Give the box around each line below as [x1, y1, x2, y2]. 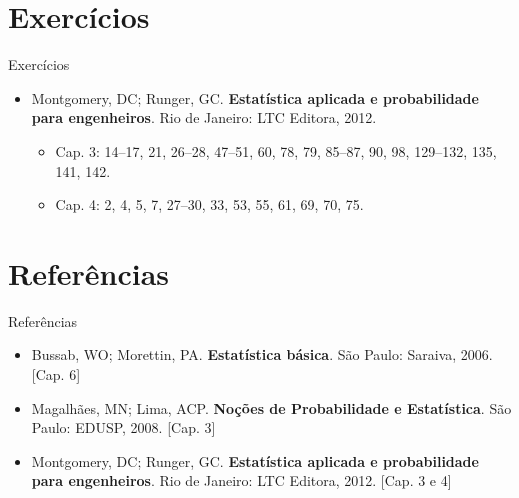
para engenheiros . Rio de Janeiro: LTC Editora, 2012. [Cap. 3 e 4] [31, 470, 452, 491]
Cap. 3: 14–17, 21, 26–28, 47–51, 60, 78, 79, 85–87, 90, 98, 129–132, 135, [55, 140, 497, 161]
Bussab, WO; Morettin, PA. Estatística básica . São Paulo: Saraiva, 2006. [31, 344, 493, 365]
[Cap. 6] [31, 364, 81, 384]
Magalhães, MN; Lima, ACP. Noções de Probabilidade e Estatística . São [31, 397, 512, 418]
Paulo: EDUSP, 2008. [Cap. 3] [31, 417, 216, 438]
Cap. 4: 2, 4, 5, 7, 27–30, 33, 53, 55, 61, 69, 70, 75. [55, 194, 364, 215]
